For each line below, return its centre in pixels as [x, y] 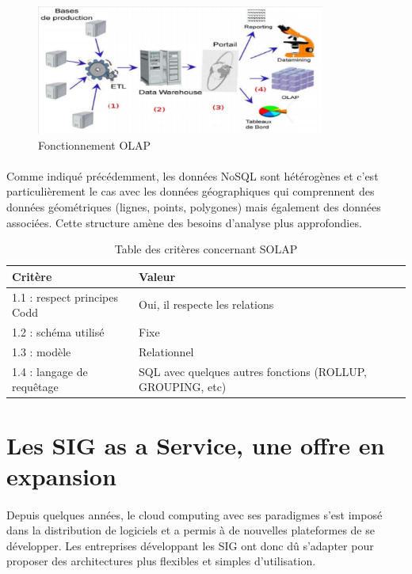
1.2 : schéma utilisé [58, 332]
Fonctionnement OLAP [95, 144]
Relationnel [166, 351]
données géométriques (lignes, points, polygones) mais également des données [194, 207]
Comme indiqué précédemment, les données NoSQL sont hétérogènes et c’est [193, 175]
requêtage [35, 387]
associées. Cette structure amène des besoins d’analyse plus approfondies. [184, 222]
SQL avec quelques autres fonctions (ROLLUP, [253, 371]
